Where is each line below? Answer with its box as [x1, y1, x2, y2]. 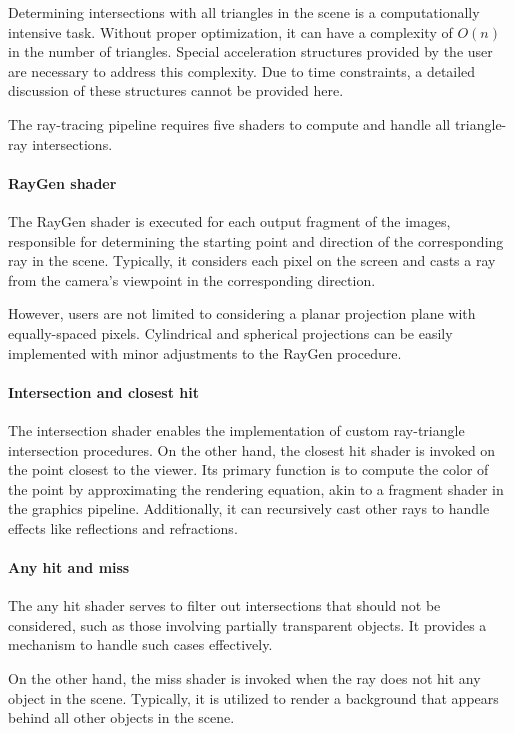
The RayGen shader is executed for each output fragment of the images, [8, 210, 451, 231]
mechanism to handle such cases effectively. [8, 634, 273, 655]
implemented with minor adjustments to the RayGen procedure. [8, 342, 402, 363]
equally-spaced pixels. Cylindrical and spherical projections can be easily [8, 322, 453, 343]
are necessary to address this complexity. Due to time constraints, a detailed [8, 60, 476, 81]
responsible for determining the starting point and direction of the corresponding [8, 230, 504, 251]
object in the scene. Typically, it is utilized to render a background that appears [8, 687, 499, 708]
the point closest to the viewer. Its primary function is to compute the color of [8, 459, 489, 480]
